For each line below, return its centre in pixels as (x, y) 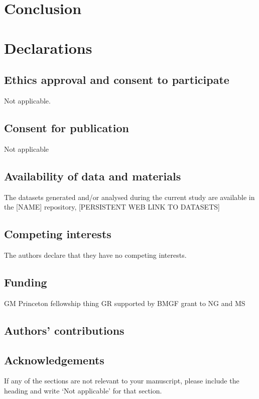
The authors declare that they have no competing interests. (95, 255)
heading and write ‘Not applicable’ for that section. (83, 390)
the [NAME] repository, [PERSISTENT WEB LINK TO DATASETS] (112, 207)
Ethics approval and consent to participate (117, 80)
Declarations (48, 47)
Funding (26, 282)
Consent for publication (67, 127)
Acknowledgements (54, 360)
